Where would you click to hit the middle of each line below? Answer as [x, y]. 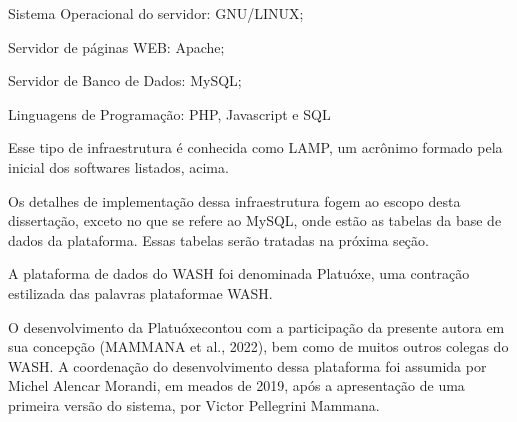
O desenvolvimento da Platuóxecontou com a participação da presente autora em [256, 326]
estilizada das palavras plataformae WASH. [140, 292]
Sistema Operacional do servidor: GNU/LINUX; [156, 13]
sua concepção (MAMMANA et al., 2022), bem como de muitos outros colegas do [258, 346]
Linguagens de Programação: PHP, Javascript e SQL [169, 113]
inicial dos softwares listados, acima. [118, 166]
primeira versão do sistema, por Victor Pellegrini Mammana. [194, 404]
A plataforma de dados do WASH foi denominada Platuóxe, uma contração [239, 273]
